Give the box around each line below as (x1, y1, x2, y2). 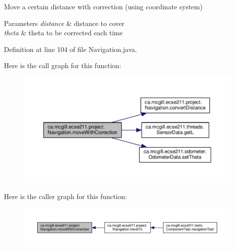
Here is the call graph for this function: (4, 60, 121, 71)
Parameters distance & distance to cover (4, 18, 125, 28)
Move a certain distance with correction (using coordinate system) (4, 1, 203, 11)
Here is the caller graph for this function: (4, 191, 127, 201)
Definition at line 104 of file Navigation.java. (4, 44, 137, 54)
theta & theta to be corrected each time (4, 27, 123, 38)
